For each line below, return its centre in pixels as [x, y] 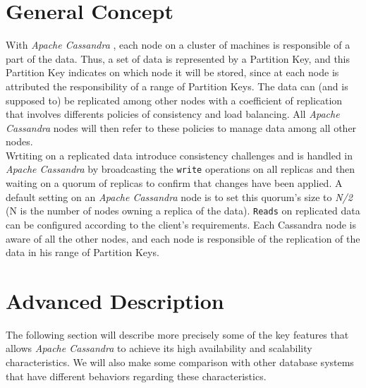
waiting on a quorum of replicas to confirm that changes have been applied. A [174, 183]
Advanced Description [115, 300]
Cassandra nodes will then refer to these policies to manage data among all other [181, 127]
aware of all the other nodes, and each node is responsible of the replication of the [183, 238]
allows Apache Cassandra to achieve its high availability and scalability [159, 348]
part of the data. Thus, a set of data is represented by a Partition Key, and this [178, 58]
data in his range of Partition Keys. [83, 252]
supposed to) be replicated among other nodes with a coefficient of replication [174, 100]
